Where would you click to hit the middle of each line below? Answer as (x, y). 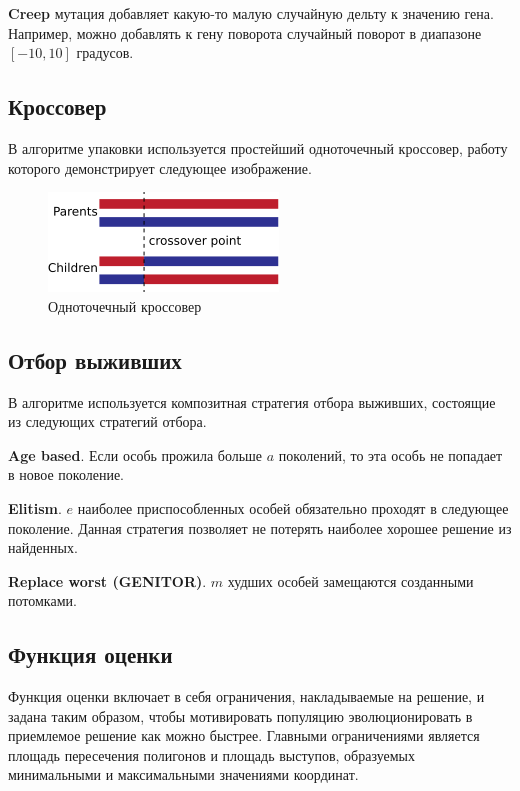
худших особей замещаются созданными (350, 580)
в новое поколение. (66, 474)
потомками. (42, 600)
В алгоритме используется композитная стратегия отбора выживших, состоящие (252, 401)
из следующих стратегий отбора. (107, 421)
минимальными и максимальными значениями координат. (183, 774)
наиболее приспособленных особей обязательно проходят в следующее (293, 507)
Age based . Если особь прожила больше (135, 454)
